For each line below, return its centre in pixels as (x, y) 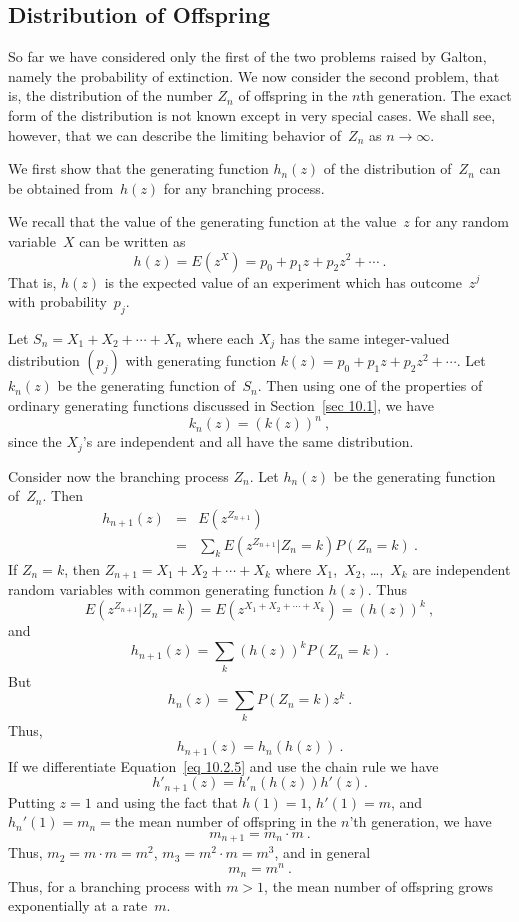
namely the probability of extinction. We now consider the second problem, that (254, 75)
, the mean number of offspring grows (379, 885)
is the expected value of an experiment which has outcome (283, 281)
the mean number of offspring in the (225, 821)
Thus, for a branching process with (115, 885)
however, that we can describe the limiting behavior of (175, 134)
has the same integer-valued (364, 337)
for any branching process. (244, 187)
